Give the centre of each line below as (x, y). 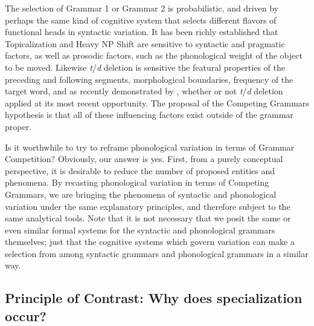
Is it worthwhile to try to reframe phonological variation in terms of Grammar (150, 147)
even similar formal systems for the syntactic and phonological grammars (140, 230)
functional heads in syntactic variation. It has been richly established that (142, 32)
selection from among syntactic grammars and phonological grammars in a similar (157, 253)
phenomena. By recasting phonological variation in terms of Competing (137, 182)
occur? (26, 315)
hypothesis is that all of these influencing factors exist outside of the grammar (149, 115)
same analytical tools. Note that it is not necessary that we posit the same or (148, 218)
